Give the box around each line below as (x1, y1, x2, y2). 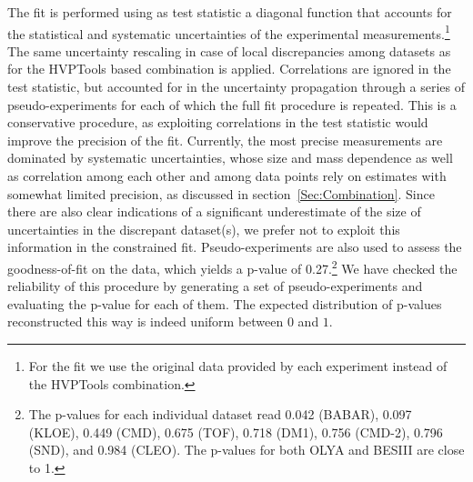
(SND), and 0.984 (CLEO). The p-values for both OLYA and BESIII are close (28, 440, 465, 459)
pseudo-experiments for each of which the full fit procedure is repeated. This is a (7, 95, 457, 114)
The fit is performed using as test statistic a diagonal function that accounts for (7, 3, 452, 21)
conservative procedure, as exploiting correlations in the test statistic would (7, 113, 428, 132)
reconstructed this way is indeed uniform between (7, 312, 284, 331)
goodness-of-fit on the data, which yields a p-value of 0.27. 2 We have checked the (7, 256, 458, 277)
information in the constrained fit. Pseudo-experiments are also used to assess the (7, 237, 462, 256)
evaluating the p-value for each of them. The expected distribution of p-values (7, 294, 442, 313)
